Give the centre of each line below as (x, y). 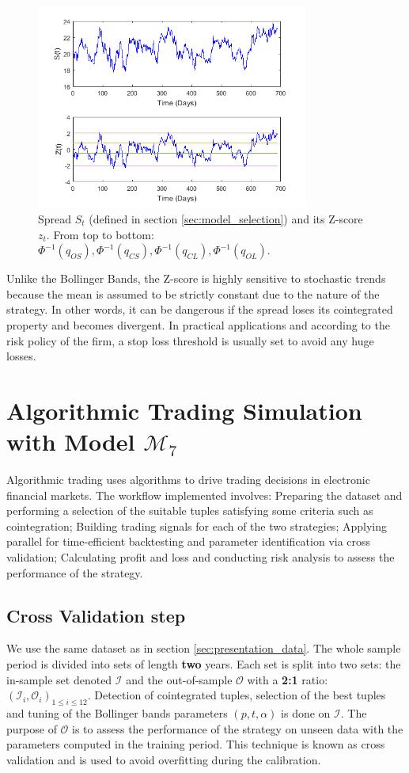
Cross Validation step (96, 615)
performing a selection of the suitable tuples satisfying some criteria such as (190, 510)
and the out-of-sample (179, 679)
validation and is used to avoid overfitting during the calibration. (164, 759)
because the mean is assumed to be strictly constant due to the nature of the (193, 293)
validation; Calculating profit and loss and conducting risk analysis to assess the (201, 557)
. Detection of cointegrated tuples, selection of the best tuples (237, 695)
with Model (71, 442)
